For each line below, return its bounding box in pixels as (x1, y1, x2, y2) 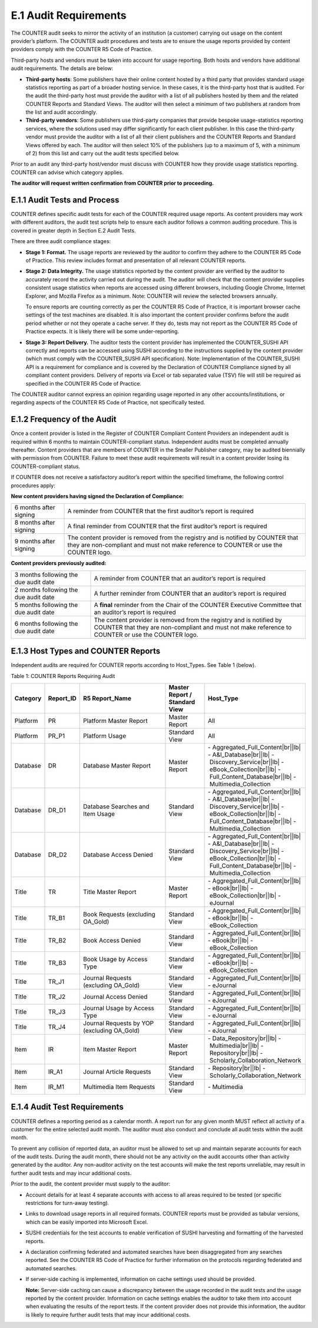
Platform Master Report (83, 717, 148, 725)
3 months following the (14, 570, 78, 579)
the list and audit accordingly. (25, 109, 97, 116)
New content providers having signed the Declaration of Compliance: (11, 492, 184, 500)
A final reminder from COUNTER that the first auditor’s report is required (67, 522, 267, 530)
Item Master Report (83, 1045, 137, 1054)
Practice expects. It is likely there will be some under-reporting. (25, 328, 180, 335)
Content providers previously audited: (11, 560, 107, 567)
